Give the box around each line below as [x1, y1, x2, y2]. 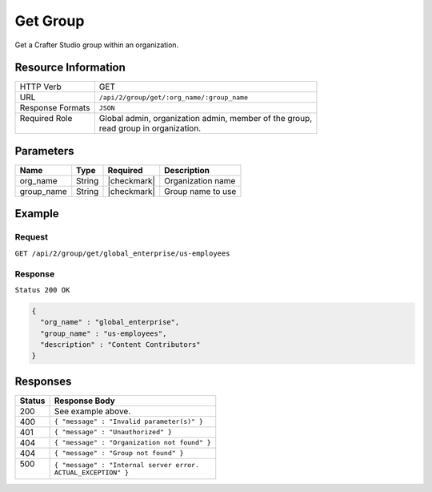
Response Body [54, 395, 115, 406]
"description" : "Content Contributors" [40, 341, 201, 349]
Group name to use [164, 185, 237, 196]
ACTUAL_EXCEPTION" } [54, 468, 130, 477]
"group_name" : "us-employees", [40, 329, 167, 338]
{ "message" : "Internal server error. [54, 461, 200, 469]
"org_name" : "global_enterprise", [40, 317, 180, 327]
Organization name [164, 175, 236, 186]
